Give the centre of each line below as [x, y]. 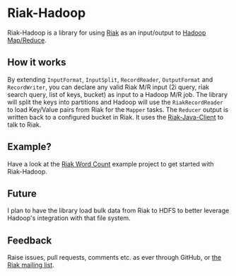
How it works [37, 63]
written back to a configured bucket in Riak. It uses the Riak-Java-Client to [116, 117]
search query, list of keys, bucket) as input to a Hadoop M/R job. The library [118, 94]
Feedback [30, 240]
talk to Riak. [24, 125]
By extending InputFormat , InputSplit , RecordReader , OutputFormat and [110, 79]
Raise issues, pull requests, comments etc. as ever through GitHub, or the [114, 258]
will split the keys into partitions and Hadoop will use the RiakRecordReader [116, 102]
